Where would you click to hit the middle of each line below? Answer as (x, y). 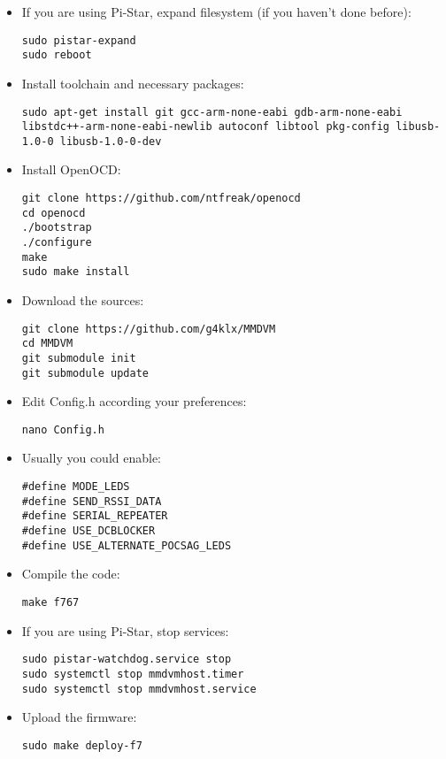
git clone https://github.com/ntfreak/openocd (161, 199)
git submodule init (79, 358)
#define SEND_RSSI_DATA (92, 501)
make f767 (50, 602)
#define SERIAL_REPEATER (95, 516)
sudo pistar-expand (79, 40)
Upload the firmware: (79, 717)
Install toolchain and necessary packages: (133, 83)
